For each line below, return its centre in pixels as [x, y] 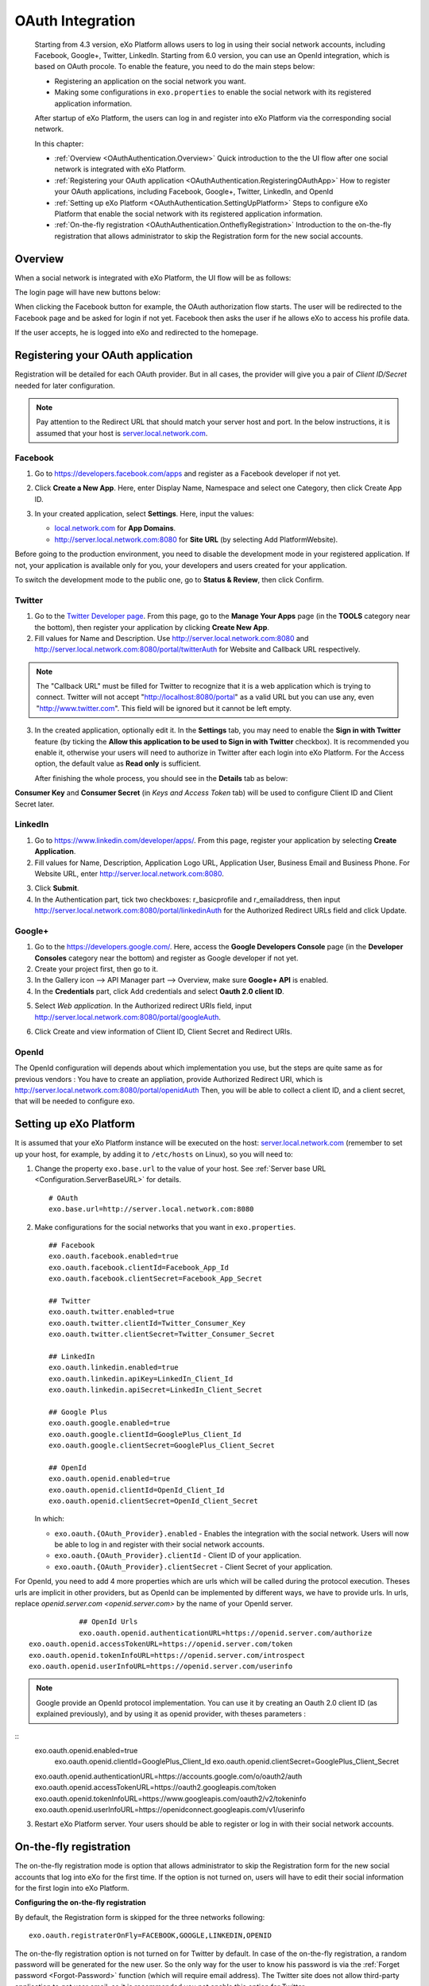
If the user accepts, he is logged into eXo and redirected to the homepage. [136, 333]
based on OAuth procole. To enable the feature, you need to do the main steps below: [175, 67]
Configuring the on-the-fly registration [80, 1903]
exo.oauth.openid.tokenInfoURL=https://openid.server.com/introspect [167, 1655]
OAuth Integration [75, 21]
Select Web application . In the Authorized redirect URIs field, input [143, 1006]
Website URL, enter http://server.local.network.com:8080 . [129, 873]
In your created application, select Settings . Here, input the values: [144, 514]
